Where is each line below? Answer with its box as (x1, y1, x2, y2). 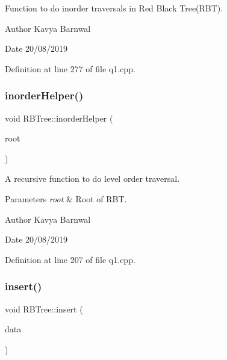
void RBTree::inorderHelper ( (5, 111, 113, 124)
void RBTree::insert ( (5, 302, 83, 315)
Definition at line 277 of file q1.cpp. (5, 62, 135, 75)
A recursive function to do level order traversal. (5, 172, 180, 185)
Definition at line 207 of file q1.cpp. (5, 253, 135, 265)
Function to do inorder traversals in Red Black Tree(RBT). (5, 2, 223, 14)
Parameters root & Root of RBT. (5, 192, 127, 205)
